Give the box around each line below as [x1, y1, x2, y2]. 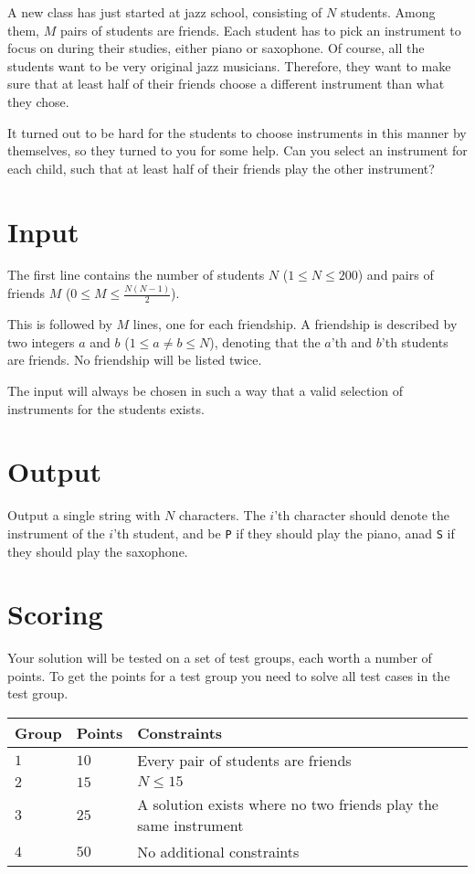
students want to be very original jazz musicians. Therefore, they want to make [7, 56, 451, 75]
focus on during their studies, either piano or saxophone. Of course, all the [7, 38, 425, 58]
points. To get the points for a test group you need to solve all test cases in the [7, 666, 450, 685]
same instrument [137, 815, 244, 837]
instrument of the [7, 523, 105, 542]
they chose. [7, 91, 69, 111]
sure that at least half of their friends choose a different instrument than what [7, 74, 445, 93]
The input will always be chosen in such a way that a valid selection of [7, 380, 404, 400]
